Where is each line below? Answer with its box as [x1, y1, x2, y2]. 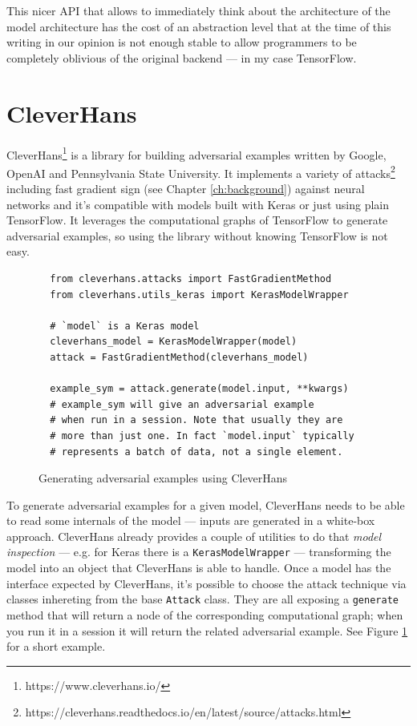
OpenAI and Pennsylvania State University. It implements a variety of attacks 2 [6, 162, 395, 181]
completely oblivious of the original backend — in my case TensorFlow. [6, 49, 357, 66]
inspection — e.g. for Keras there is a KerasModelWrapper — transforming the [6, 543, 391, 560]
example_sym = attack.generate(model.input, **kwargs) [50, 383, 349, 395]
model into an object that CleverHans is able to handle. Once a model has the [6, 559, 391, 576]
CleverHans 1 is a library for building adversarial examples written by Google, [6, 143, 387, 163]
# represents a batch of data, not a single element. [50, 446, 343, 458]
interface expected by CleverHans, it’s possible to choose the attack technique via [6, 575, 407, 591]
